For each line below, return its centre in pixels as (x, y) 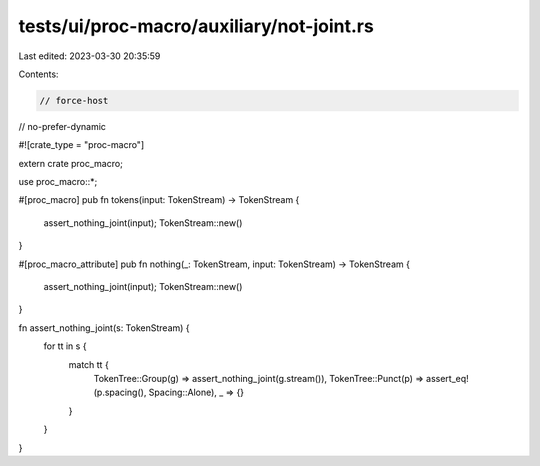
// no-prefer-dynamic (62, 126)
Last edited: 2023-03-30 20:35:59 (89, 56)
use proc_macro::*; (58, 182)
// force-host (74, 100)
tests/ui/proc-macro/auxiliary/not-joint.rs (196, 26)
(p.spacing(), (120, 392)
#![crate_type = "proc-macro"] (81, 145)
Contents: (38, 74)
